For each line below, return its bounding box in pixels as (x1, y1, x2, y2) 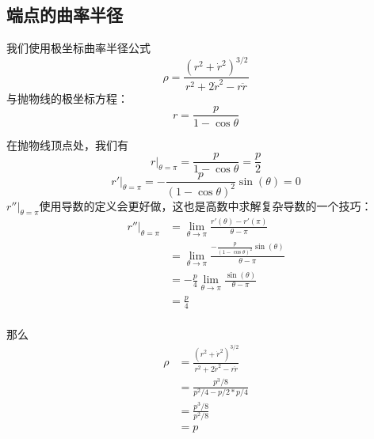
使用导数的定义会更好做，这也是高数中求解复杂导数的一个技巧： (39, 197, 372, 214)
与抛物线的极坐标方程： (6, 89, 128, 106)
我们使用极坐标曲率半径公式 (6, 40, 151, 56)
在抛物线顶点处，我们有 (6, 136, 128, 153)
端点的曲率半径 (6, 2, 123, 27)
